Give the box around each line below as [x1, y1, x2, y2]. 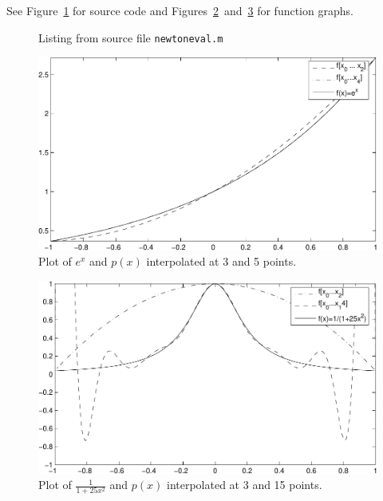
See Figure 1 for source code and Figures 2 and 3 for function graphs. [6, 2, 353, 18]
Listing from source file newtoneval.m [38, 29, 223, 45]
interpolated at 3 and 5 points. [146, 253, 297, 270]
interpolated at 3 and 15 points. [167, 476, 322, 493]
